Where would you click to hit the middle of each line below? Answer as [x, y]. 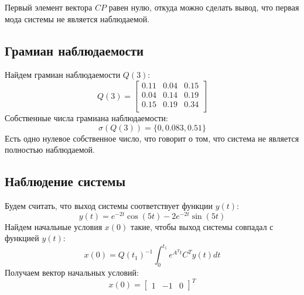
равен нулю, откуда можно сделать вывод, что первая [204, 7]
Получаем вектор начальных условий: [72, 272]
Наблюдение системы [65, 181]
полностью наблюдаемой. [50, 150]
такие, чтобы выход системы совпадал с [202, 226]
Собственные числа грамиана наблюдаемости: [86, 118]
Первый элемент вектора [49, 7]
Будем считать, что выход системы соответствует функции [109, 206]
